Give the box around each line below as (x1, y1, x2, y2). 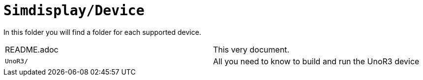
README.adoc (5, 44, 59, 54)
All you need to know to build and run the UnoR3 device (213, 56, 420, 66)
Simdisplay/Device (3, 2, 145, 19)
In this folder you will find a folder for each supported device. (3, 27, 201, 36)
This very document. (213, 44, 290, 54)
